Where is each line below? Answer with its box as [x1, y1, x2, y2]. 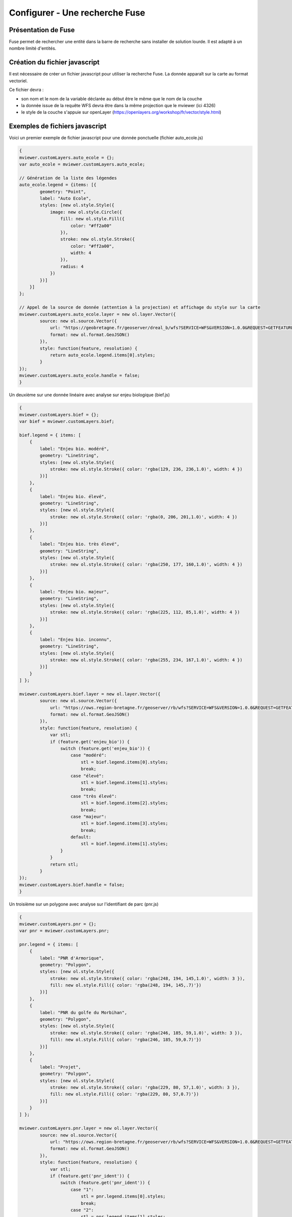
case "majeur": [71, 813, 107, 819]
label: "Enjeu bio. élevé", [39, 494, 107, 499]
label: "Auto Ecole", [39, 195, 91, 201]
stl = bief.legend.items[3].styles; [80, 821, 168, 826]
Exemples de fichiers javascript [9, 122, 107, 130]
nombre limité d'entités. [9, 45, 56, 51]
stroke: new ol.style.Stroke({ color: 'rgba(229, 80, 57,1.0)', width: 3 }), [50, 1085, 240, 1090]
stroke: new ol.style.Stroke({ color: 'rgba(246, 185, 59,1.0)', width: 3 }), [50, 1030, 243, 1035]
